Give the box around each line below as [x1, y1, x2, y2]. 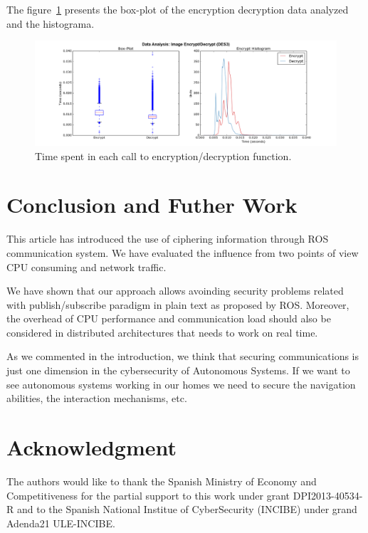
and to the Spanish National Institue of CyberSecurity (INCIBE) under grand [16, 502, 357, 517]
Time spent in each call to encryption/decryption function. [35, 148, 292, 163]
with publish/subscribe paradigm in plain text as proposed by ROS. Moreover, [6, 297, 349, 312]
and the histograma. [6, 16, 95, 31]
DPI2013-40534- [293, 487, 363, 502]
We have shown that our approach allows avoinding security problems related [6, 283, 344, 298]
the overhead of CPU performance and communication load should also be [6, 311, 331, 326]
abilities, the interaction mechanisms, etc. [6, 391, 187, 406]
